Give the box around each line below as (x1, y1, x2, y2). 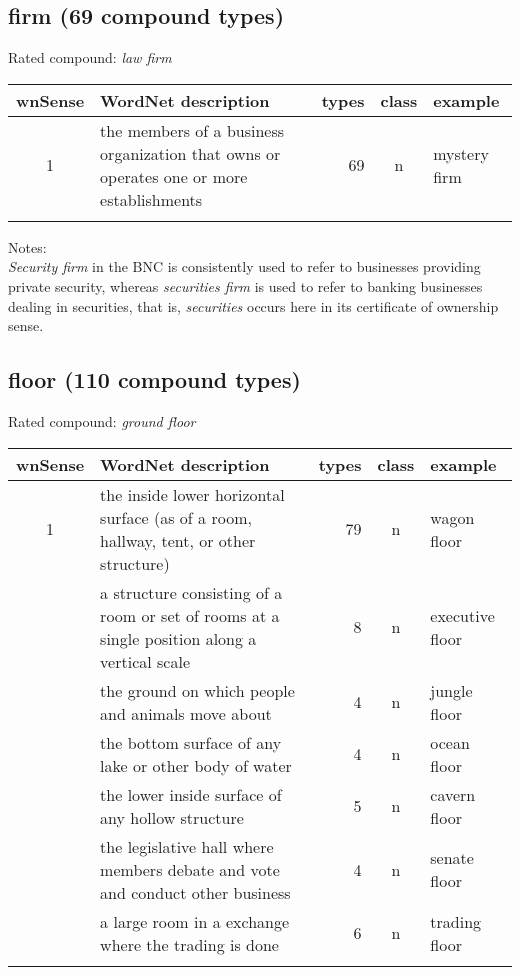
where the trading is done (100, 932, 279, 956)
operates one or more (100, 164, 248, 188)
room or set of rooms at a (100, 603, 280, 627)
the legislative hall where (100, 834, 274, 858)
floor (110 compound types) (8, 364, 301, 395)
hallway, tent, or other (100, 528, 256, 552)
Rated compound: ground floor (8, 410, 196, 431)
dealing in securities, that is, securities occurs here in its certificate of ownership (8, 295, 499, 316)
